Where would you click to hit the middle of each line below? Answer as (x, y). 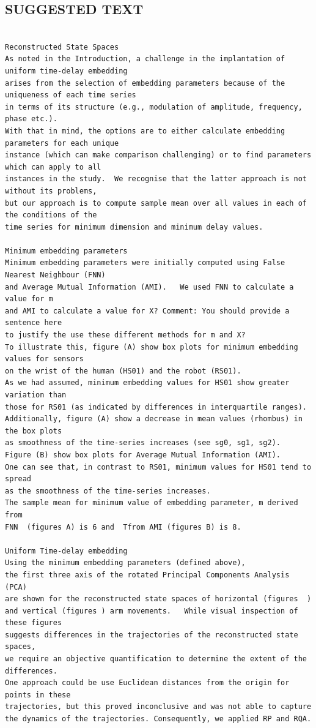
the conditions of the (51, 215)
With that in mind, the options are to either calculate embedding (145, 131)
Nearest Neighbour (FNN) (55, 275)
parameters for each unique (62, 143)
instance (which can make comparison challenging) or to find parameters (158, 155)
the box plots (34, 431)
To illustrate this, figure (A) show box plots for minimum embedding (152, 347)
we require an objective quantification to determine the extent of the (156, 659)
